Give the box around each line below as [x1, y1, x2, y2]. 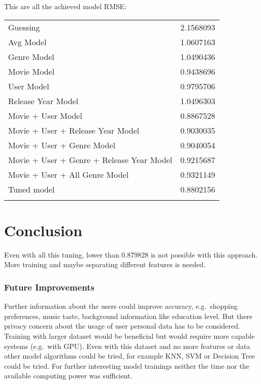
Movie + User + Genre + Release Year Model [8, 153, 173, 166]
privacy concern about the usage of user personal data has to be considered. [4, 321, 240, 331]
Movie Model [8, 65, 55, 77]
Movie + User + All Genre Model [8, 168, 129, 180]
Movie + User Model [8, 109, 82, 121]
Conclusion [4, 219, 83, 240]
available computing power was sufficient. [4, 370, 133, 381]
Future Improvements [4, 280, 95, 293]
